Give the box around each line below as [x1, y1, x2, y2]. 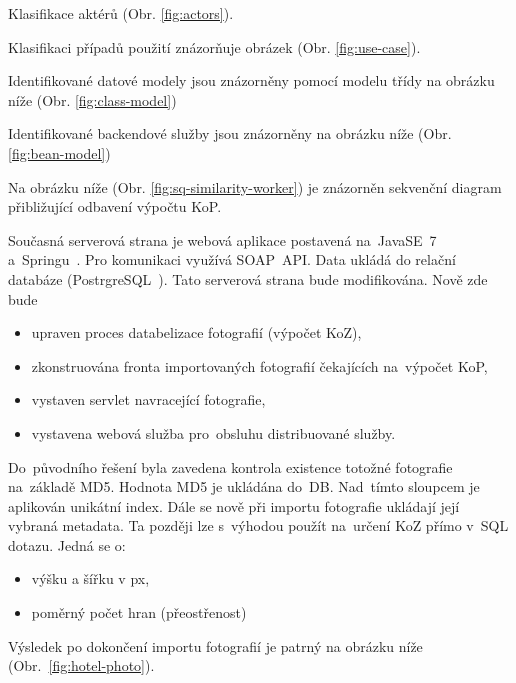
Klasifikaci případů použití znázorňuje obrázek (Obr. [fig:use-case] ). [8, 36, 421, 57]
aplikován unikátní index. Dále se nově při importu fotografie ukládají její [8, 495, 460, 516]
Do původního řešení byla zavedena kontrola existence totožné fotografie [8, 456, 453, 477]
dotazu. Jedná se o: [8, 534, 126, 555]
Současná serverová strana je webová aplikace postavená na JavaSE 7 [8, 229, 437, 250]
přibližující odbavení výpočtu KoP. [8, 196, 222, 217]
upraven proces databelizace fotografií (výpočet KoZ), [31, 322, 362, 343]
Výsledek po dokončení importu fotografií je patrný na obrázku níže [8, 635, 423, 656]
